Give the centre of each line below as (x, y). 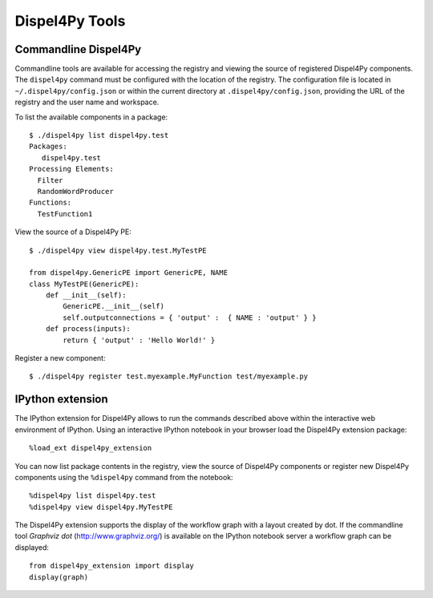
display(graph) (59, 577)
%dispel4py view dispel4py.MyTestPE (101, 507)
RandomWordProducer (75, 191)
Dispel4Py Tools (70, 21)
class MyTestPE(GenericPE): (84, 284)
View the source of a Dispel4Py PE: (73, 232)
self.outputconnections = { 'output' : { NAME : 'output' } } (190, 317)
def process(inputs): (88, 329)
